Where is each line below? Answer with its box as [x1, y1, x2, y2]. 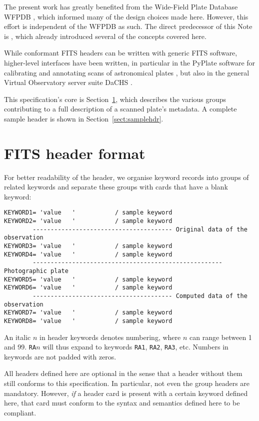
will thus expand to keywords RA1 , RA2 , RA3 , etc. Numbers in [42, 341, 228, 352]
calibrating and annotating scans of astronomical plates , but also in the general [4, 67, 249, 77]
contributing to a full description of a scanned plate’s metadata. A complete [4, 103, 237, 114]
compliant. [4, 407, 36, 417]
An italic [4, 331, 31, 342]
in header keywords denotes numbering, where [39, 331, 181, 342]
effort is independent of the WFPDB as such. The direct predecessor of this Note [4, 21, 252, 31]
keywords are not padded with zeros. [4, 351, 116, 361]
